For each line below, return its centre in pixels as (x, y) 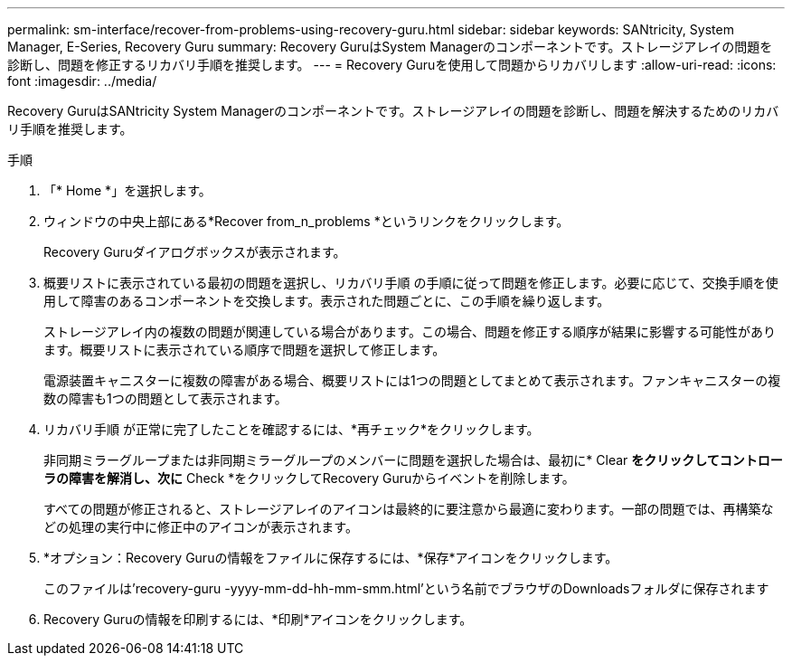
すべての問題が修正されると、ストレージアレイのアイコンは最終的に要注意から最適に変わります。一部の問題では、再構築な (409, 509)
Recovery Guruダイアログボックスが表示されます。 (195, 252)
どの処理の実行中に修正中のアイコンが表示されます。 (201, 527)
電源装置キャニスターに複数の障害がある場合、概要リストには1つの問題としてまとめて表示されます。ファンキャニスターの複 (412, 380)
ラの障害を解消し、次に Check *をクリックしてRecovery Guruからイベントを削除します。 (309, 478)
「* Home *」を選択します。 (127, 190)
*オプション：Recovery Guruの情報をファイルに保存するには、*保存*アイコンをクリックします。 (331, 558)
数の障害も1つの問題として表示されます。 (165, 398)
